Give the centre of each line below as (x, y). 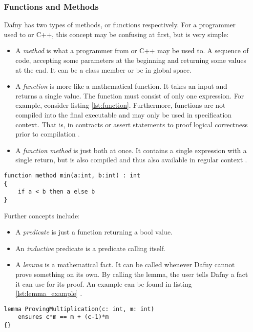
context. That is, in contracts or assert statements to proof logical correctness (132, 124)
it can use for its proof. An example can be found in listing (104, 283)
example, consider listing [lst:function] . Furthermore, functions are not (120, 105)
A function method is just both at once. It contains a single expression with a (131, 150)
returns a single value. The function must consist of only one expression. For (130, 95)
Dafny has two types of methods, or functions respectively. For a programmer (120, 25)
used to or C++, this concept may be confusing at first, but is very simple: (116, 34)
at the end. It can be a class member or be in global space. (103, 69)
